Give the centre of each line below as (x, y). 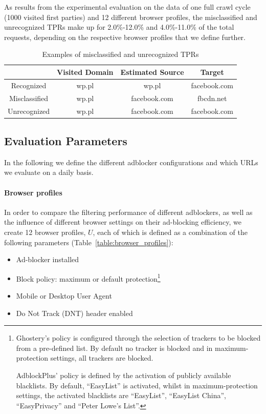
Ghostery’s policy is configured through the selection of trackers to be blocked (138, 338)
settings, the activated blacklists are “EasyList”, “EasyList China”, (121, 395)
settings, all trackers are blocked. (102, 358)
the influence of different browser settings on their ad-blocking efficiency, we (123, 222)
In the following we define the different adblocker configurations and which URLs (131, 162)
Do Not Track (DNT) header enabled (74, 313)
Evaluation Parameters (66, 140)
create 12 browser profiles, (45, 232)
